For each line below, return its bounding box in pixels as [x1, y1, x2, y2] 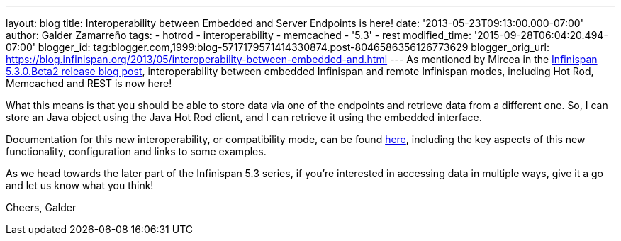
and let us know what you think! [6, 179, 154, 191]
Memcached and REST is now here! [6, 77, 172, 89]
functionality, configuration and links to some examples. [6, 145, 267, 157]
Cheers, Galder [6, 201, 77, 213]
